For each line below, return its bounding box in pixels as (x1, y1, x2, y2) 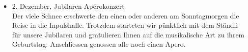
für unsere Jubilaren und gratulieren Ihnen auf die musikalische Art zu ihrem (12, 29, 245, 39)
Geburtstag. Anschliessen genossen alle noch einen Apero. (12, 39, 186, 49)
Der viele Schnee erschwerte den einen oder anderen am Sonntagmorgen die (12, 10, 239, 20)
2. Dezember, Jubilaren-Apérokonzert (12, 1, 125, 11)
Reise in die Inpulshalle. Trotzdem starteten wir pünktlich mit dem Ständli (12, 20, 238, 30)
